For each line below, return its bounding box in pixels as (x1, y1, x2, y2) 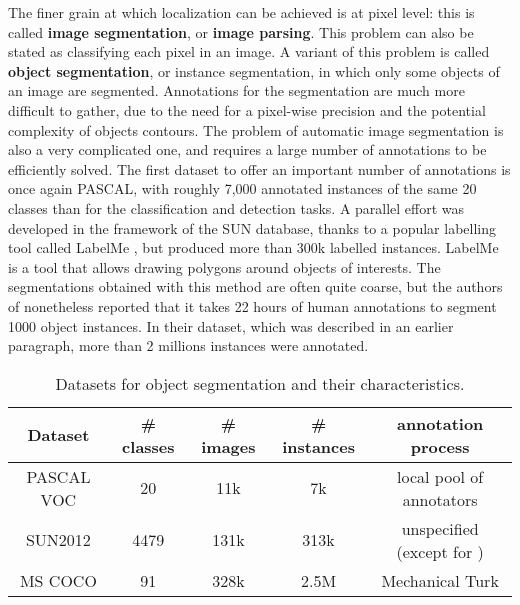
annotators (402, 487, 478, 511)
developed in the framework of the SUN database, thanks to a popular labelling (8, 217, 496, 238)
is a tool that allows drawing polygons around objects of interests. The (8, 256, 441, 277)
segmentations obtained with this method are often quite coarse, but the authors (8, 276, 503, 297)
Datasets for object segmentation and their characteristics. (55, 371, 465, 395)
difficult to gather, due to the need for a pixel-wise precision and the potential (8, 99, 486, 120)
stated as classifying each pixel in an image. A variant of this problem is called (8, 41, 490, 62)
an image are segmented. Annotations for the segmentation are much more (8, 80, 465, 101)
